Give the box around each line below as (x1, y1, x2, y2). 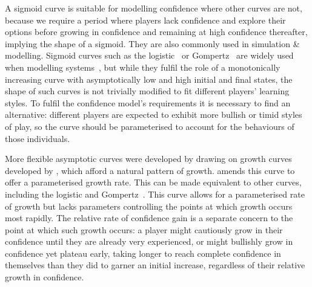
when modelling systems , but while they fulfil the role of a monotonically (5, 60, 280, 73)
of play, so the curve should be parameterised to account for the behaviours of (5, 120, 294, 132)
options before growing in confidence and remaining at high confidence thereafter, (5, 25, 308, 38)
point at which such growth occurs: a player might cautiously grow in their (5, 223, 283, 236)
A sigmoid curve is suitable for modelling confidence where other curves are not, (5, 2, 302, 14)
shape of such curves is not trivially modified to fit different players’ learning (5, 85, 290, 97)
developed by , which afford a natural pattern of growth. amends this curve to (5, 164, 295, 176)
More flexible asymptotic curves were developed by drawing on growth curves (5, 152, 292, 165)
